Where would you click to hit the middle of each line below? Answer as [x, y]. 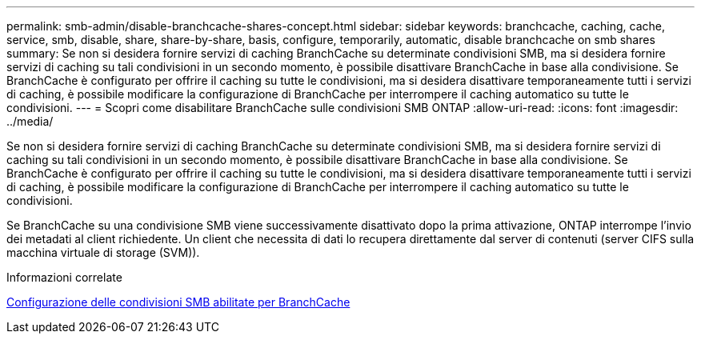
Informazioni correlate [64, 277]
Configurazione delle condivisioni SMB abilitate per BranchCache [178, 302]
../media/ [30, 121]
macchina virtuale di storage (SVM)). [103, 252]
